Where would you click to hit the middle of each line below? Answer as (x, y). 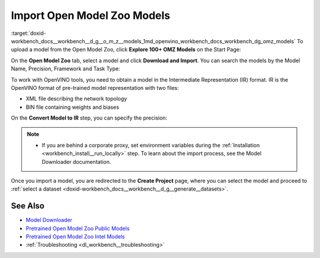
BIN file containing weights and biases (73, 107)
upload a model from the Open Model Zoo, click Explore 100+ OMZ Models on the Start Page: (126, 50)
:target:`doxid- (29, 33)
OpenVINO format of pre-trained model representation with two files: (95, 88)
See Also (28, 206)
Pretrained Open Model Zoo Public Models (78, 228)
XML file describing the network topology (76, 99)
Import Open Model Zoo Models (91, 15)
